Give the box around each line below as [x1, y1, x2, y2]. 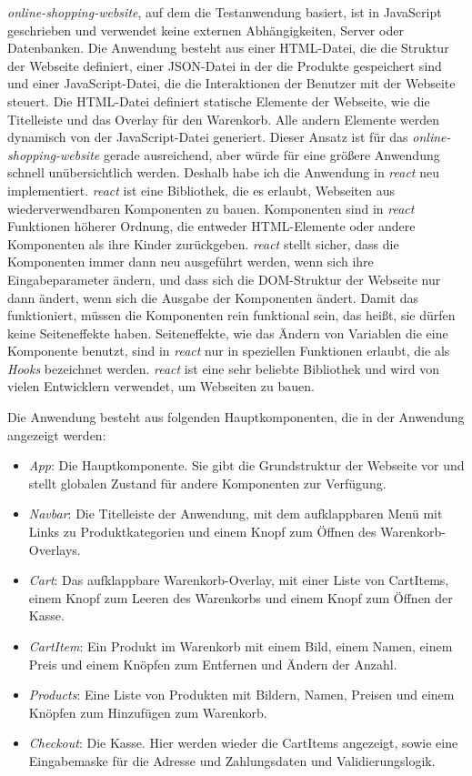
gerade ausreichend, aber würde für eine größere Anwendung [103, 145, 440, 164]
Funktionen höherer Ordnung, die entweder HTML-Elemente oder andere [7, 217, 416, 236]
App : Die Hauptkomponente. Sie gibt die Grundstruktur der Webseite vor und [28, 456, 465, 475]
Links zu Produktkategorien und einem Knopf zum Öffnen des [28, 522, 377, 541]
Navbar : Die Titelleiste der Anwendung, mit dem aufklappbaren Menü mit [28, 504, 443, 523]
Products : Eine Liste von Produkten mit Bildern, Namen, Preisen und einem [28, 685, 455, 704]
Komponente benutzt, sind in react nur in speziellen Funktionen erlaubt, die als [7, 341, 450, 360]
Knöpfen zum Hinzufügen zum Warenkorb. [28, 702, 267, 721]
